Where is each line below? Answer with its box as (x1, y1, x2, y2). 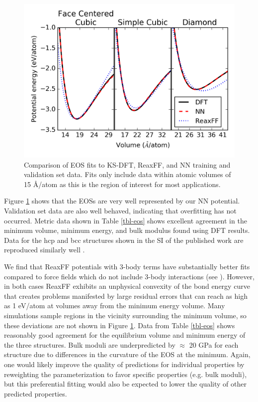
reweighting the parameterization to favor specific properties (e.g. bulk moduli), (4, 369, 247, 379)
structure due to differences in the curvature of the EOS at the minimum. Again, (4, 349, 251, 360)
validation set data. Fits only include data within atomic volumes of (24, 169, 231, 180)
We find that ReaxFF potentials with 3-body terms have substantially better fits (4, 261, 250, 271)
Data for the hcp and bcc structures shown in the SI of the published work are (4, 234, 244, 245)
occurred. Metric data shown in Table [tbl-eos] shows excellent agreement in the (4, 215, 247, 225)
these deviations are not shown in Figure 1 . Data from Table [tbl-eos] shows (4, 320, 235, 330)
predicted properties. (4, 388, 67, 399)
